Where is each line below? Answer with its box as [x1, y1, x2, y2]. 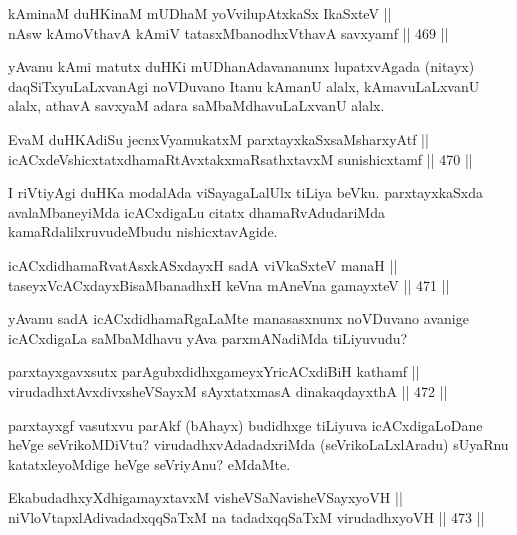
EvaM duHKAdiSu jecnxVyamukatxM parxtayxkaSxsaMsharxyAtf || [8, 128, 429, 149]
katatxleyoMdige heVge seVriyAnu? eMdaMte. [8, 453, 291, 474]
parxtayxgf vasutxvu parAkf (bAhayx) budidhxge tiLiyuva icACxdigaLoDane [8, 414, 483, 435]
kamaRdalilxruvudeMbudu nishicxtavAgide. [8, 221, 278, 242]
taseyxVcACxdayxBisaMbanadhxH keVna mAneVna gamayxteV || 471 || [8, 274, 450, 295]
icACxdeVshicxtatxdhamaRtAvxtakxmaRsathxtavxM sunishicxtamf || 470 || [8, 148, 473, 169]
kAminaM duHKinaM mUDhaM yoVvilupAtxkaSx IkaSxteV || [8, 3, 392, 23]
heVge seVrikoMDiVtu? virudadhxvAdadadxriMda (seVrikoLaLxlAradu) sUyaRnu [8, 434, 509, 455]
